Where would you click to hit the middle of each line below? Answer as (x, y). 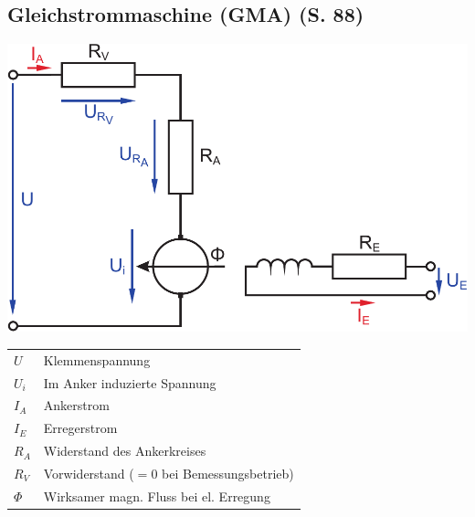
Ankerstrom (76, 405)
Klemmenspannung (97, 359)
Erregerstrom (80, 428)
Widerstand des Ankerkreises (125, 451)
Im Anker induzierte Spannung (130, 382)
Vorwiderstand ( (89, 473)
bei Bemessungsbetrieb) (228, 473)
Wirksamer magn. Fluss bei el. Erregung (157, 496)
